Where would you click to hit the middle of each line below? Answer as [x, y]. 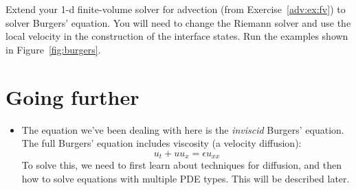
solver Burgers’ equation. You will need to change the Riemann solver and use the [178, 22]
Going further [73, 96]
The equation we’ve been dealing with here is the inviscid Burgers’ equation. [183, 129]
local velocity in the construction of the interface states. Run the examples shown [177, 36]
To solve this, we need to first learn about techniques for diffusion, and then [182, 165]
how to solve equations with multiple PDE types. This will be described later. [186, 178]
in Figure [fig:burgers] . [53, 49]
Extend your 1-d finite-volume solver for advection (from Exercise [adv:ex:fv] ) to [176, 9]
